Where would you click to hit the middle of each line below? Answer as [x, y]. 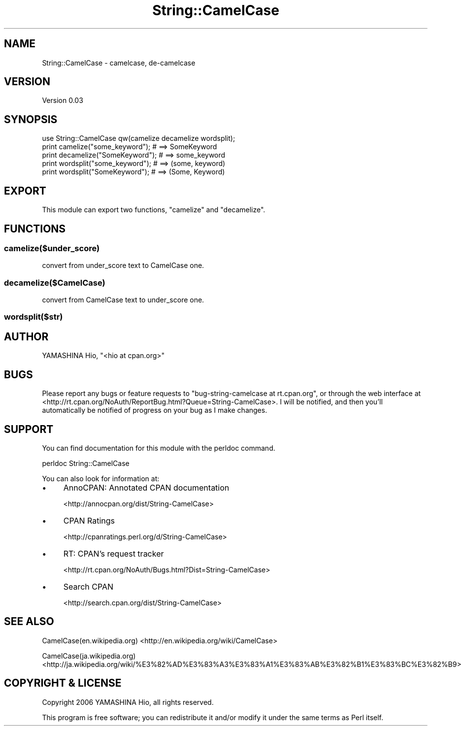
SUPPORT [29, 429]
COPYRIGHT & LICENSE [63, 683]
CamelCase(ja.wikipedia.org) [89, 656]
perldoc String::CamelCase [86, 463]
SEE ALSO [29, 622]
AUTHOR [26, 336]
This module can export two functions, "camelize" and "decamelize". [154, 210]
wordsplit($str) [33, 317]
